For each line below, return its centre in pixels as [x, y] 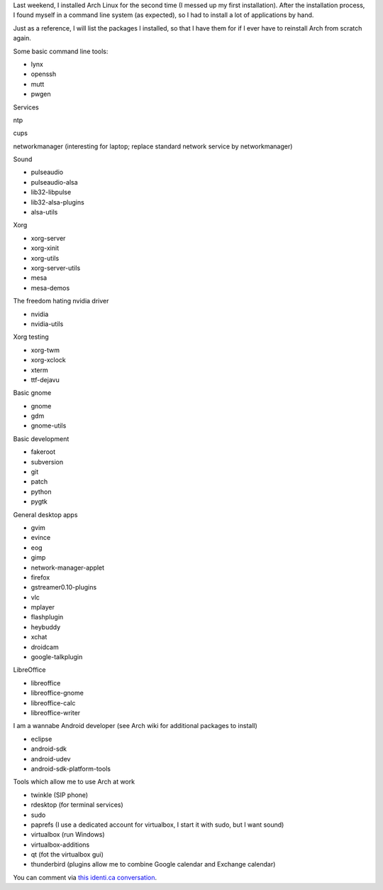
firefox [40, 577]
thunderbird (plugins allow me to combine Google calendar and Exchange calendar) [153, 864]
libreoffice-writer [56, 713]
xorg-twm [45, 350]
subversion [47, 462]
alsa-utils [44, 212]
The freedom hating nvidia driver [61, 301]
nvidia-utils [47, 324]
